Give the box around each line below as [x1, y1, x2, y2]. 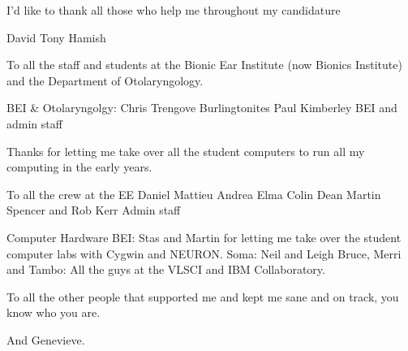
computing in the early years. [6, 158, 152, 175]
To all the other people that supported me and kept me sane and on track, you [6, 288, 399, 305]
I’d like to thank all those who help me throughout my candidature [6, 2, 341, 18]
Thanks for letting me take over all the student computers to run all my [6, 142, 365, 159]
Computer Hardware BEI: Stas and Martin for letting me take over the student [6, 228, 402, 245]
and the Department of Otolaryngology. [6, 71, 204, 89]
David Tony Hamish [6, 28, 106, 45]
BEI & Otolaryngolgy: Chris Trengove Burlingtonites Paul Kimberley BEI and [6, 99, 397, 116]
